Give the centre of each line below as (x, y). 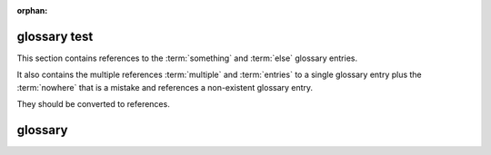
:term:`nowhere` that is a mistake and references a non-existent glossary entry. (165, 87)
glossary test (55, 36)
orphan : (32, 10)
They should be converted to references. (93, 104)
